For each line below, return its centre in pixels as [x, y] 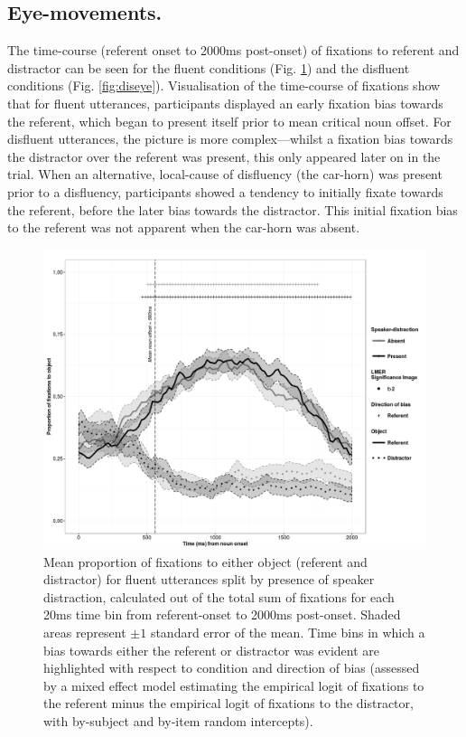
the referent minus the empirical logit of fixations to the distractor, [228, 703]
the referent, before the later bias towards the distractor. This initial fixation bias [233, 209]
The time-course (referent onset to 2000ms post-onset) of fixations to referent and [233, 50]
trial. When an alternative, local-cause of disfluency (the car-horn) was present [225, 174]
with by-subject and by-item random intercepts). [178, 720]
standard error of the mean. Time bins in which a [288, 632]
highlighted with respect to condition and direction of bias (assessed [232, 668]
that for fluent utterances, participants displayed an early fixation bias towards [225, 103]
